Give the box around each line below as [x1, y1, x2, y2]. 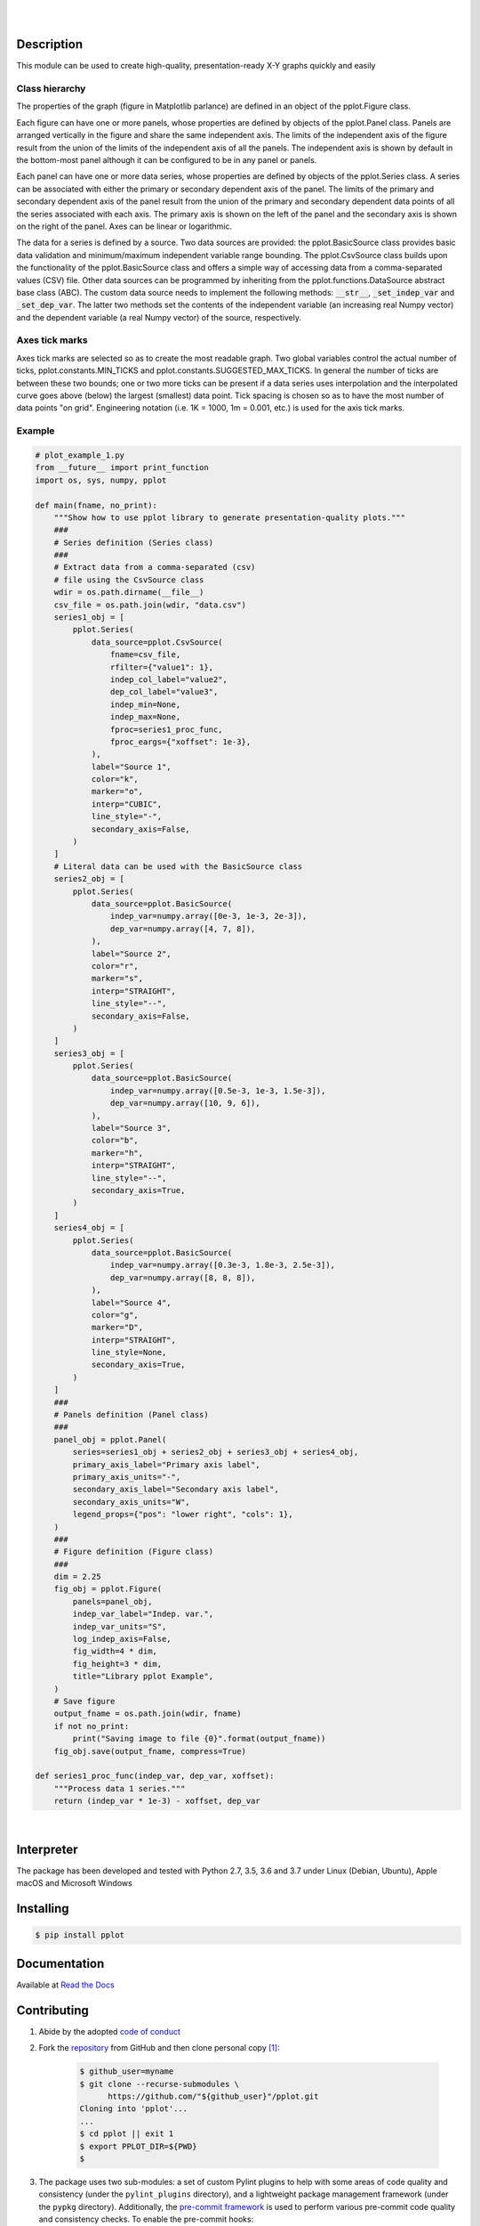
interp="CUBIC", [91, 799, 163, 809]
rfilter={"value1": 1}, [109, 662, 213, 672]
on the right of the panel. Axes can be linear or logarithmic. [16, 221, 233, 232]
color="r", [91, 961, 140, 971]
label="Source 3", [91, 1123, 172, 1133]
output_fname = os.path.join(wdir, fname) [53, 1709, 242, 1718]
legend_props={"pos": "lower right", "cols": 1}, [72, 1509, 293, 1520]
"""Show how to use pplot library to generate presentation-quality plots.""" [53, 512, 406, 523]
